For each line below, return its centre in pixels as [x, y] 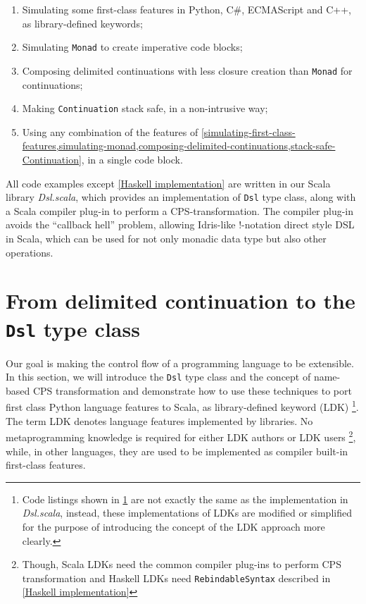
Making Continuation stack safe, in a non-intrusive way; [145, 108]
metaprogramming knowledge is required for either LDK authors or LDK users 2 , [181, 436]
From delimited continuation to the [181, 301]
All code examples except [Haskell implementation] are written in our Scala [168, 183]
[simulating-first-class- [248, 131]
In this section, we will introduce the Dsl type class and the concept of [158, 377]
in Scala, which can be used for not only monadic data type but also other [166, 238]
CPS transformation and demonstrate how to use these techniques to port [192, 390]
